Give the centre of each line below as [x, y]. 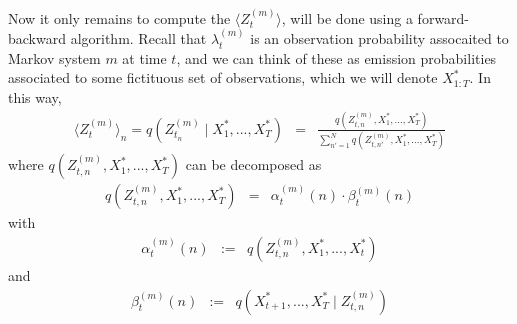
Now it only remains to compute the [119, 17]
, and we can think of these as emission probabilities [336, 57]
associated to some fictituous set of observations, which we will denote [223, 77]
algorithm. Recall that [138, 38]
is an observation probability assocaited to [379, 38]
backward [37, 38]
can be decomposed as [253, 164]
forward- [443, 17]
